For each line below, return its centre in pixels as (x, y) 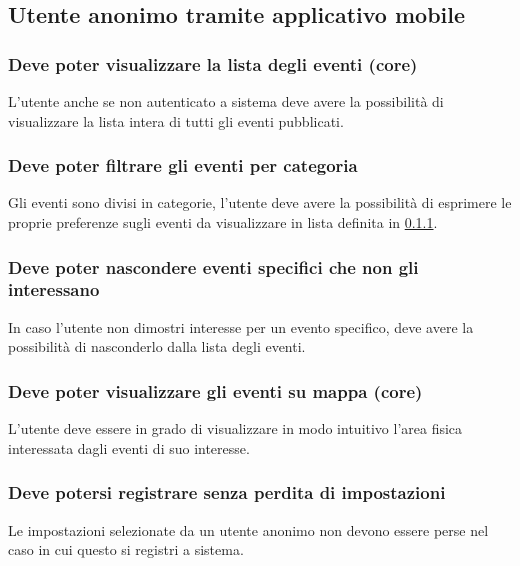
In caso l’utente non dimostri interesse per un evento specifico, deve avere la (241, 326)
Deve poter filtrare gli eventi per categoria (183, 165)
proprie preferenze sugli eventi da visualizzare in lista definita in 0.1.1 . (223, 222)
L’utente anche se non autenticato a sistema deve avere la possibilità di (226, 101)
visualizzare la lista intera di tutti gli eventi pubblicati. (176, 120)
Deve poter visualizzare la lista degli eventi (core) (213, 63)
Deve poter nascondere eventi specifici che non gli (213, 266)
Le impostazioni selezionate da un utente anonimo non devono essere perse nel (248, 529)
